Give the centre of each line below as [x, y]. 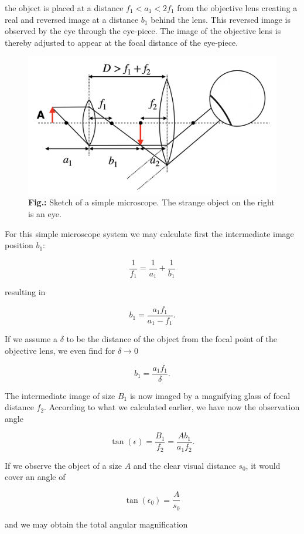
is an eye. [45, 213]
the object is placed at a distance [64, 8]
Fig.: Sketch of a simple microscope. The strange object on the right [151, 202]
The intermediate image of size [60, 395]
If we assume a [31, 339]
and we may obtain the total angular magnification [96, 524]
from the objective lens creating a [237, 8]
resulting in [25, 292]
